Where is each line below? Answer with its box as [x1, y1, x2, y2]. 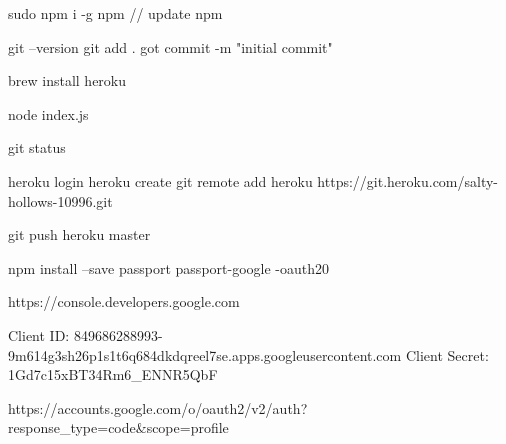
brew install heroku [8, 70, 127, 91]
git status [8, 137, 66, 158]
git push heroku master [8, 224, 151, 245]
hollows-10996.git [8, 190, 113, 211]
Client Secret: [405, 344, 489, 365]
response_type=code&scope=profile [8, 417, 229, 438]
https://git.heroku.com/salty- [317, 170, 499, 191]
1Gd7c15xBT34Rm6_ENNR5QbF [8, 364, 218, 385]
